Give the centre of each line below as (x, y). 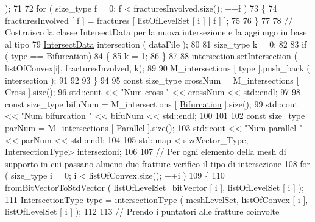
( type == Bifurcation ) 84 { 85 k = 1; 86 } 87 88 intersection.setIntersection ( (151, 56)
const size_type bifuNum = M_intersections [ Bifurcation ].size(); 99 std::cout (152, 103)
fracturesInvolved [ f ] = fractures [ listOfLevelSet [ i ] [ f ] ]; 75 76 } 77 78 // (149, 20)
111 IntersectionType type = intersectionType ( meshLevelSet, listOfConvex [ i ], (157, 199)
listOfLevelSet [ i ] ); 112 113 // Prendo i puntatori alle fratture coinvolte (142, 211)
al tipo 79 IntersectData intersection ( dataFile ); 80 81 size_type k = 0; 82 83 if (156, 44)
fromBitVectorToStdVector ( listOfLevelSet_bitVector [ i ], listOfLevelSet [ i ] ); (154, 187)
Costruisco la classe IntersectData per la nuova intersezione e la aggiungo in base (156, 32)
